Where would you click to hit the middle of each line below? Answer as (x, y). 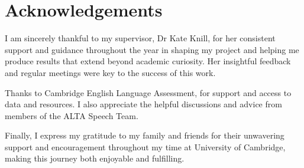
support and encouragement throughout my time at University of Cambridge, (145, 146)
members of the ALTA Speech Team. (72, 115)
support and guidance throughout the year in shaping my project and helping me (152, 49)
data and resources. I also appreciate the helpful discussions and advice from (143, 104)
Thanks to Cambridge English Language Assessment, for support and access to (148, 92)
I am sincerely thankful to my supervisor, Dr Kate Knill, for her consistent (140, 38)
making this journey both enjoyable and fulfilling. (95, 158)
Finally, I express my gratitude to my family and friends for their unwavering (145, 135)
